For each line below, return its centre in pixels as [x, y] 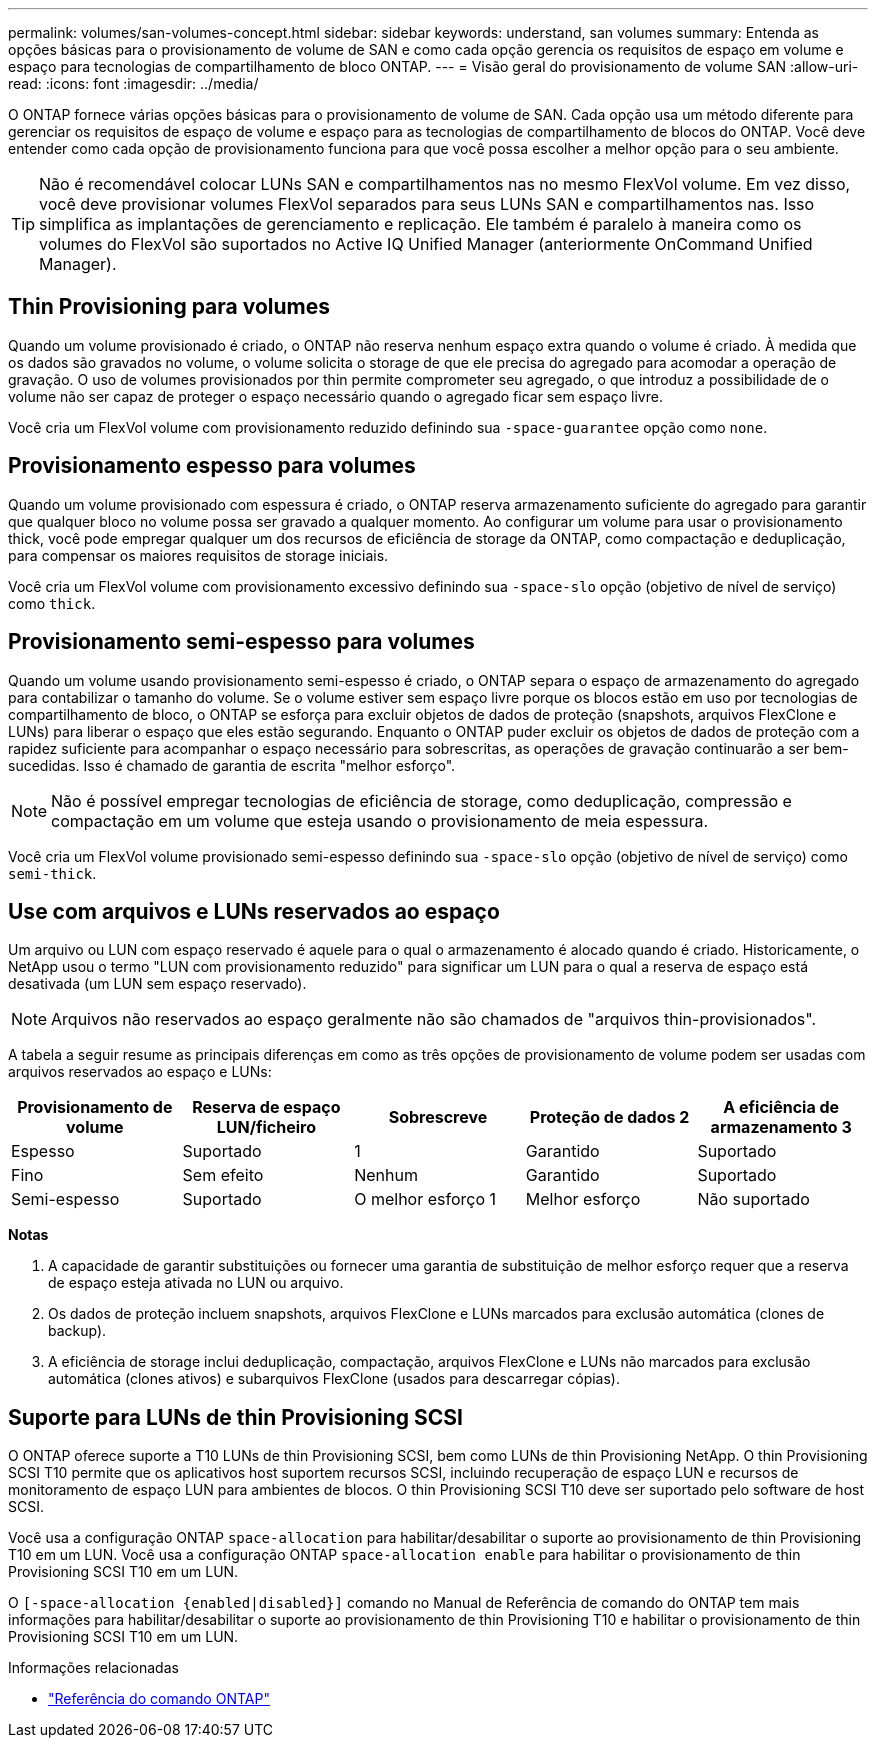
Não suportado [753, 1199]
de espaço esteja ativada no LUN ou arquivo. [196, 1283]
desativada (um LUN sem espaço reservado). [157, 984]
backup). [77, 1331]
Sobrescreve [438, 1117]
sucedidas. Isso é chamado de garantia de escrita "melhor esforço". [232, 765]
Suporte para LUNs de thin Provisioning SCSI [235, 1417]
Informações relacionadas [93, 1668]
